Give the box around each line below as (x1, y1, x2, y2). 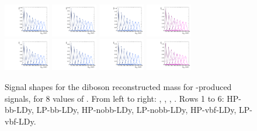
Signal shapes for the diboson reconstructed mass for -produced (5, 81, 232, 93)
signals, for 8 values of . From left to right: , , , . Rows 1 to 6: (5, 92, 224, 104)
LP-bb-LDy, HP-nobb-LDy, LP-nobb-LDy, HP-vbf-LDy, (36, 104, 237, 116)
